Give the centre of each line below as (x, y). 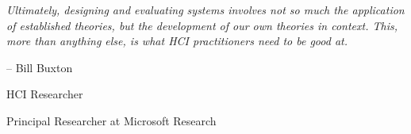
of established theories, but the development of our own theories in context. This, (202, 25)
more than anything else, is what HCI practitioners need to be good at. (177, 41)
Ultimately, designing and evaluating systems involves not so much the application (205, 10)
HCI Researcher (45, 94)
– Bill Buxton (40, 67)
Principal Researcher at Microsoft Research (111, 120)
